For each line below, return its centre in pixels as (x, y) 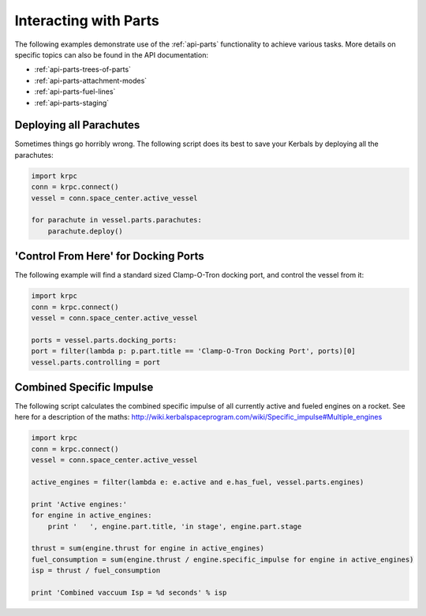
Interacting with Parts (87, 21)
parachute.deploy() (86, 231)
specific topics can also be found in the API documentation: (112, 54)
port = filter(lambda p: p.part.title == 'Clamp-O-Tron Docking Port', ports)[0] (194, 351)
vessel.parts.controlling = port (96, 362)
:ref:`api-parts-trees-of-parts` (83, 69)
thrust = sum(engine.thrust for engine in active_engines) (148, 549)
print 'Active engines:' (79, 504)
